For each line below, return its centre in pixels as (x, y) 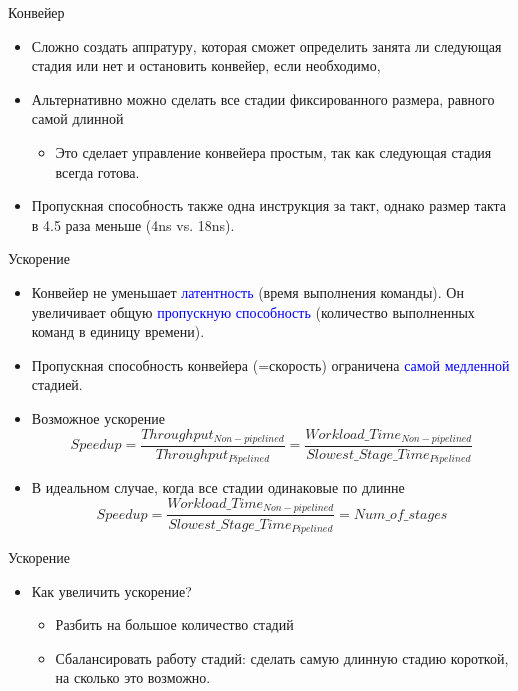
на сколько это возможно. (133, 677)
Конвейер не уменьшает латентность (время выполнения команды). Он (247, 291)
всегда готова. (97, 171)
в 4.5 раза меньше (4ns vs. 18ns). (133, 224)
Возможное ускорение (98, 417)
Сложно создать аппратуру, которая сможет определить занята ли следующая (266, 45)
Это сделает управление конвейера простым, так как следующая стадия (273, 151)
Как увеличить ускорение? (111, 590)
